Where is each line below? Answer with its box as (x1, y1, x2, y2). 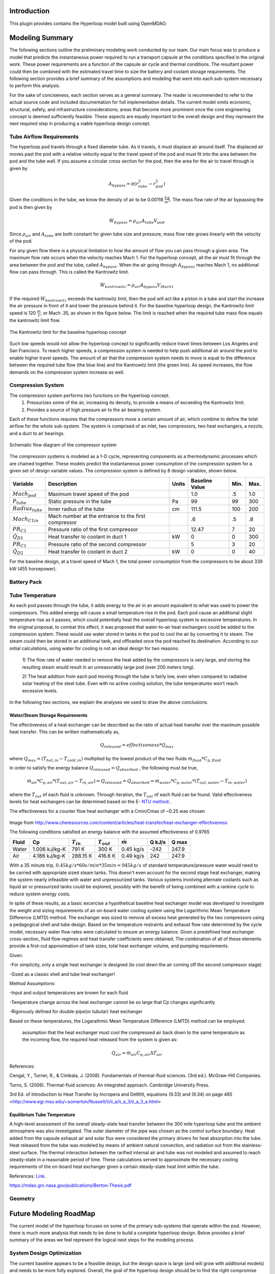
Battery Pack (9, 578, 42, 586)
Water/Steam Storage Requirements (9, 712, 88, 719)
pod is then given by (9, 204, 52, 210)
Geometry (9, 1195, 35, 1202)
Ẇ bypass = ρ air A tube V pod (109, 218, 165, 225)
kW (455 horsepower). (9, 566, 57, 572)
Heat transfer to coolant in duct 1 (48, 533, 127, 540)
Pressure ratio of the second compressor (48, 541, 147, 548)
